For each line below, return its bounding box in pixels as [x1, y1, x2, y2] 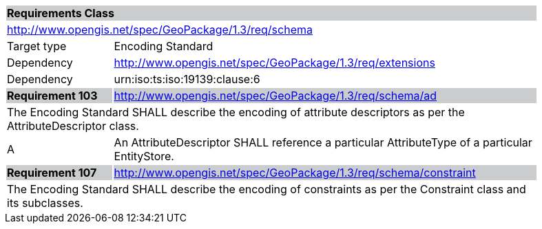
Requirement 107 [7, 166, 97, 179]
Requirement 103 [7, 89, 98, 102]
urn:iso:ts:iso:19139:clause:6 [114, 72, 260, 86]
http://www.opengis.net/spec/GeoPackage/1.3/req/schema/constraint [114, 166, 476, 179]
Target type [7, 39, 67, 53]
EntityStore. [114, 149, 174, 163]
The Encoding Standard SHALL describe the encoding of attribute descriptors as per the [7, 105, 465, 119]
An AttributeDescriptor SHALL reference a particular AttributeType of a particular [114, 135, 532, 149]
